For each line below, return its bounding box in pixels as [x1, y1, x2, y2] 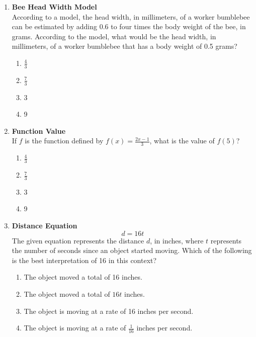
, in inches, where [150, 235, 204, 245]
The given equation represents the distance [12, 235, 144, 245]
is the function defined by [25, 135, 104, 146]
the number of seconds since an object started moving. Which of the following [12, 245, 252, 256]
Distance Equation [12, 220, 77, 231]
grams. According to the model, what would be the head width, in [12, 31, 216, 41]
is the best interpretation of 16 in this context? [12, 255, 157, 265]
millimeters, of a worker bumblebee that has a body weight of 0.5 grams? [12, 41, 237, 51]
